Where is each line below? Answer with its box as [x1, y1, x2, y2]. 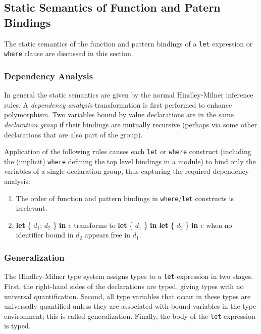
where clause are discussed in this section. [4, 48, 133, 59]
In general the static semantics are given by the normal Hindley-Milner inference [4, 89, 253, 100]
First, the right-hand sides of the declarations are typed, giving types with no [4, 280, 244, 291]
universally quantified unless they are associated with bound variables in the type [4, 301, 256, 311]
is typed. [4, 320, 31, 331]
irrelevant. [16, 203, 47, 213]
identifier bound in [16, 229, 74, 240]
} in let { [144, 219, 174, 230]
